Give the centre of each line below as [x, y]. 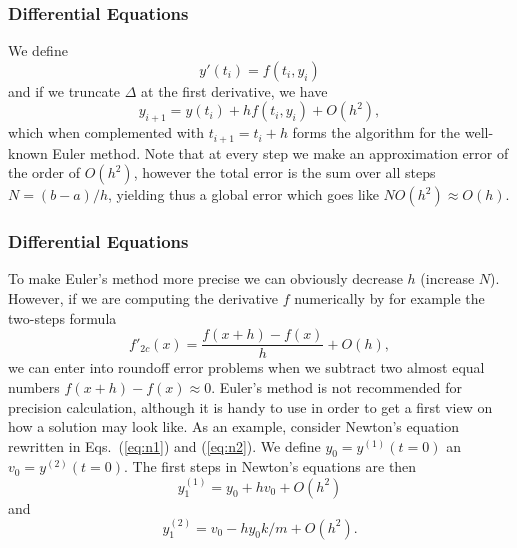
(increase [447, 278]
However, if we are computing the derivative [143, 298]
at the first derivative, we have [234, 90]
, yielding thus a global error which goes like [243, 194]
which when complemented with [106, 132]
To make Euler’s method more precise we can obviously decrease [205, 278]
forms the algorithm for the [376, 132]
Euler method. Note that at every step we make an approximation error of [280, 152]
